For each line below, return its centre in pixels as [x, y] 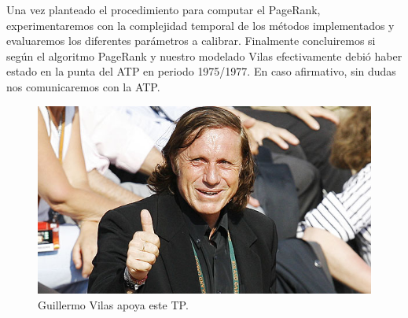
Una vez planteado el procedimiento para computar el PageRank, [164, 9]
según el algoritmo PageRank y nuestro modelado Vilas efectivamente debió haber [204, 55]
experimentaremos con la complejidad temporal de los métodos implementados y [200, 25]
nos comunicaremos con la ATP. [83, 86]
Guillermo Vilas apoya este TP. [113, 304]
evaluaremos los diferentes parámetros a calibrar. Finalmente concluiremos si [191, 41]
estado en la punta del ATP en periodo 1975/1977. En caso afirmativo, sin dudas [201, 71]
